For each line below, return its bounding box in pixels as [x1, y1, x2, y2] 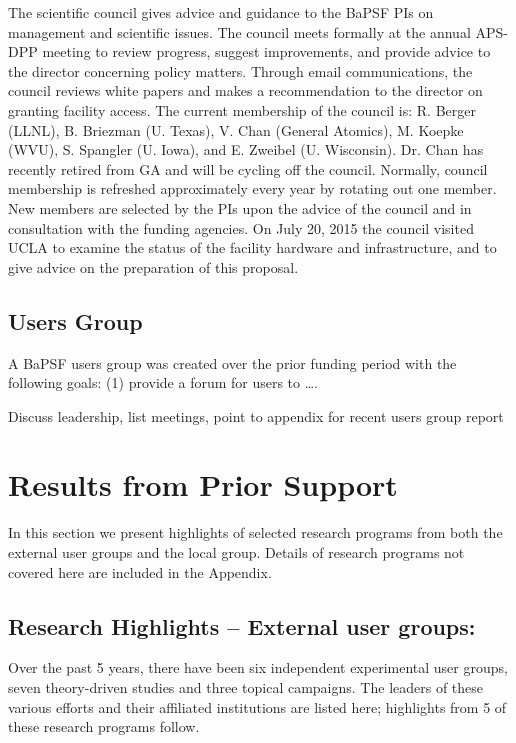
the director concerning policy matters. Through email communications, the [8, 60, 473, 81]
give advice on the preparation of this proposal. [8, 256, 299, 277]
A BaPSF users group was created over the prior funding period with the [8, 352, 457, 373]
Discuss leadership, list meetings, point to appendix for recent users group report [8, 405, 504, 426]
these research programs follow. [8, 716, 200, 737]
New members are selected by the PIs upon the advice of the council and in [8, 197, 472, 218]
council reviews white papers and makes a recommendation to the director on [8, 80, 483, 101]
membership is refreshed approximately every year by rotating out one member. [8, 178, 497, 199]
